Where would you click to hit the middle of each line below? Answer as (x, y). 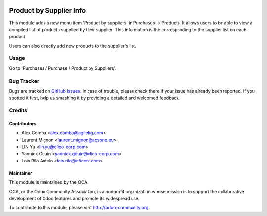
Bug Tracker (24, 81)
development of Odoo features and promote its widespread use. (74, 199)
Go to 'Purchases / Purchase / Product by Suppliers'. (63, 68)
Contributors (23, 123)
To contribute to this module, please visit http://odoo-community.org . (80, 208)
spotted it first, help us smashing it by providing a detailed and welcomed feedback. (94, 98)
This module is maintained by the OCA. (49, 182)
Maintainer (21, 173)
